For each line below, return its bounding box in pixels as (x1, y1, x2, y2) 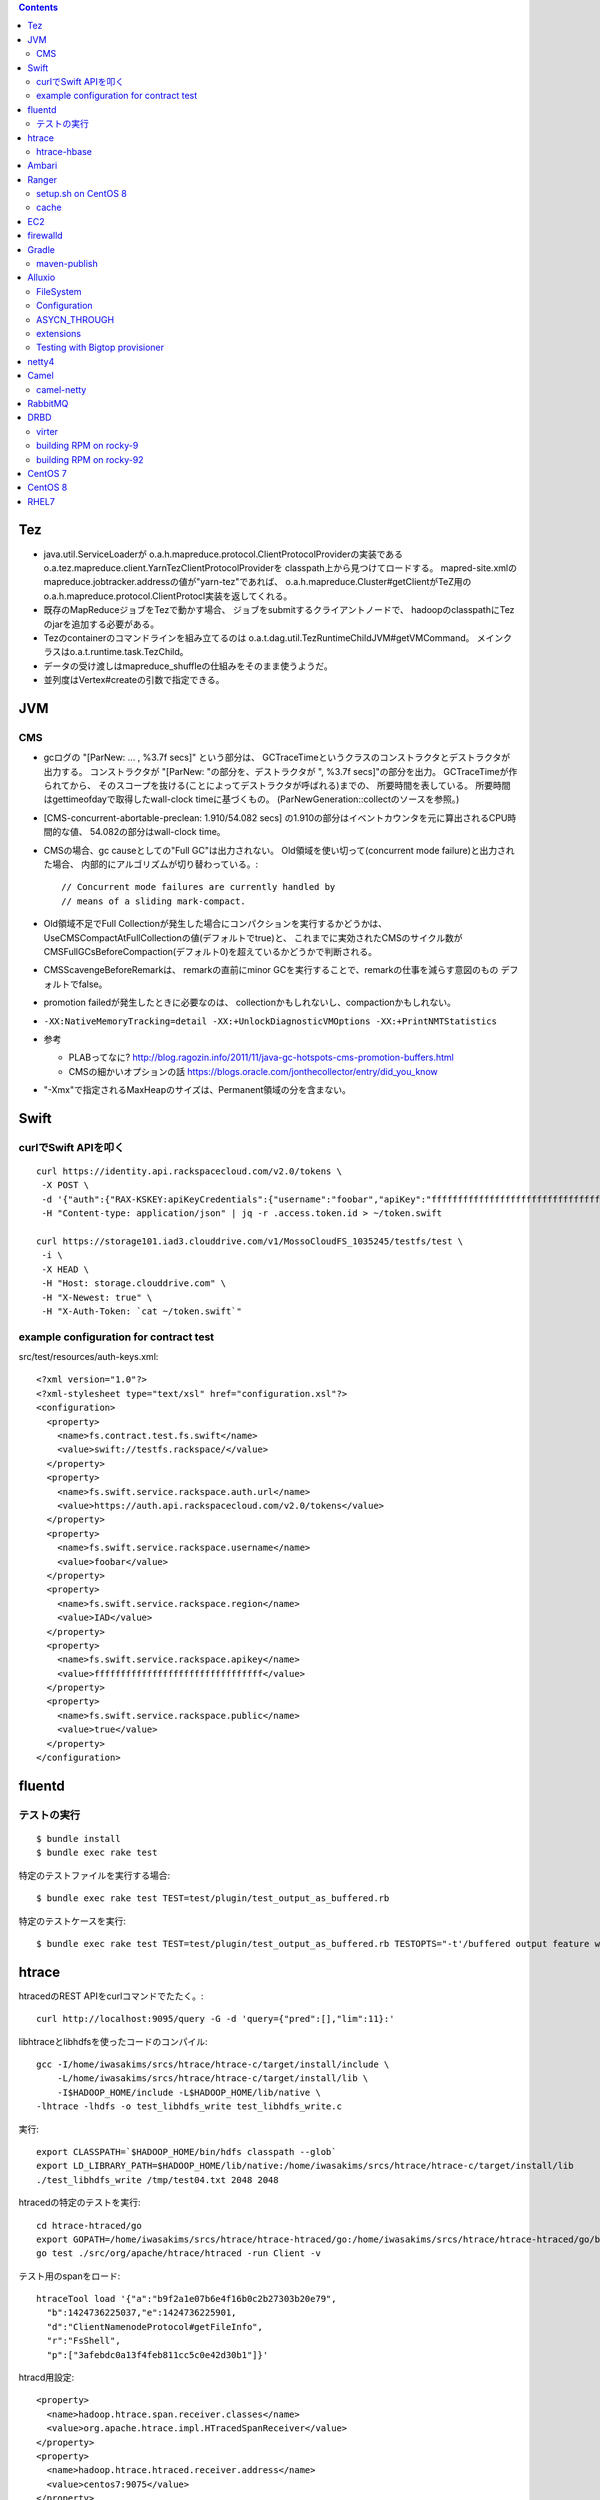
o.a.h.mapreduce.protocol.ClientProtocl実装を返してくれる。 (43, 590, 293, 602)
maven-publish (36, 258, 99, 270)
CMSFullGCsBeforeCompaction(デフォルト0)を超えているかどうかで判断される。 (43, 945, 377, 957)
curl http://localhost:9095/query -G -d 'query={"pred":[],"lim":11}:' (36, 2013, 395, 2025)
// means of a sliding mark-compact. (61, 895, 247, 907)
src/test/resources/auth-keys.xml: (18, 1351, 159, 1363)
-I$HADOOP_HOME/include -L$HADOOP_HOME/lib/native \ (56, 2086, 322, 2098)
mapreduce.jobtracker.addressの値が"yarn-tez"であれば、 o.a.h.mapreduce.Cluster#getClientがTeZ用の (43, 576, 472, 588)
